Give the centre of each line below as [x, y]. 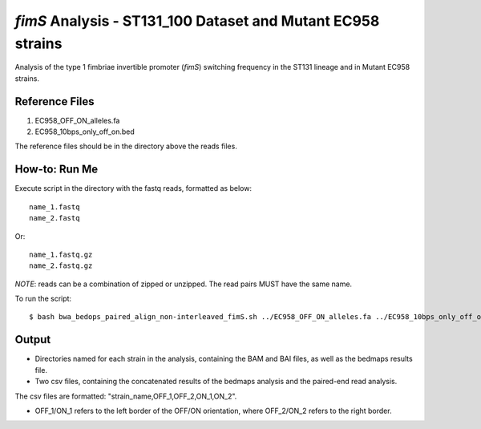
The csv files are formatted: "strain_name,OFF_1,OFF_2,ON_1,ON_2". [126, 396]
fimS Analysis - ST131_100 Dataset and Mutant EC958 [197, 21]
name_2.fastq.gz [61, 266]
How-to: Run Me [57, 170]
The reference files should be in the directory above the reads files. [126, 146]
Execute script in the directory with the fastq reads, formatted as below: [133, 188]
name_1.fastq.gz [61, 254]
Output [33, 340]
